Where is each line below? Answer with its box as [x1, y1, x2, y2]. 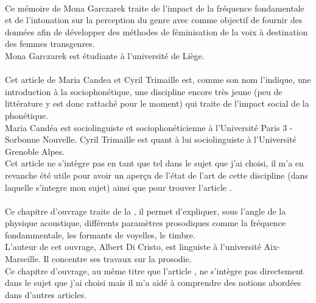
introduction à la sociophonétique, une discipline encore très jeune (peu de [5, 85, 283, 98]
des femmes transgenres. [5, 37, 95, 50]
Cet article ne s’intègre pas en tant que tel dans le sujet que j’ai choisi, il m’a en [5, 157, 304, 169]
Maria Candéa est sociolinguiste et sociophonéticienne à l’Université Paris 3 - [5, 121, 293, 134]
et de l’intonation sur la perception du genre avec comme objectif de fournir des [5, 13, 303, 26]
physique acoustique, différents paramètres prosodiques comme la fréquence [5, 216, 286, 229]
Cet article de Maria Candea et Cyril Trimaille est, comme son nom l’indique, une [5, 73, 311, 86]
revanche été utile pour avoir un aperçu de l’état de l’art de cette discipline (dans [5, 168, 308, 181]
